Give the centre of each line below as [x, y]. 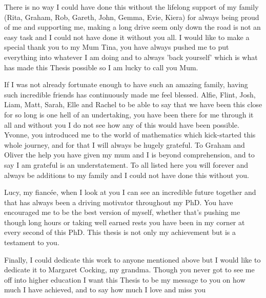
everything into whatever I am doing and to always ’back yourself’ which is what [131, 57]
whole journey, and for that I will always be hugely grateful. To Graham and [125, 144]
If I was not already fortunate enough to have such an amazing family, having [126, 84]
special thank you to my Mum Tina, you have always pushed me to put [117, 47]
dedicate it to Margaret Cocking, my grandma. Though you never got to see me [129, 270]
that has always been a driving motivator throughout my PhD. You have [119, 202]
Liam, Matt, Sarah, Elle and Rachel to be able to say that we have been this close [133, 104]
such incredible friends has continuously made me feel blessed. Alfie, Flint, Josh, [130, 94]
